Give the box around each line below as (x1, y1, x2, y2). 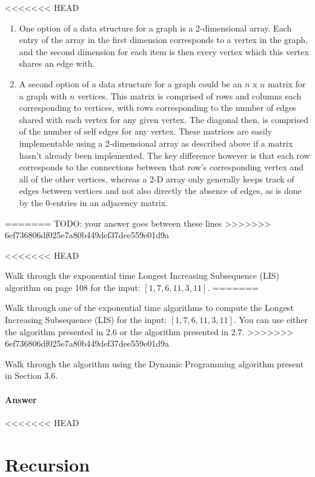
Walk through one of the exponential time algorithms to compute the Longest (5, 301, 294, 314)
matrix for (268, 77, 306, 90)
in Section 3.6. (5, 369, 58, 382)
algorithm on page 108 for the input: (5, 281, 141, 293)
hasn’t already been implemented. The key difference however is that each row (19, 148, 310, 161)
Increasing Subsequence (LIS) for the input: (5, 313, 167, 326)
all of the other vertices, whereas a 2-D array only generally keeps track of (19, 172, 294, 185)
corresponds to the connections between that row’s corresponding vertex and (19, 161, 304, 173)
